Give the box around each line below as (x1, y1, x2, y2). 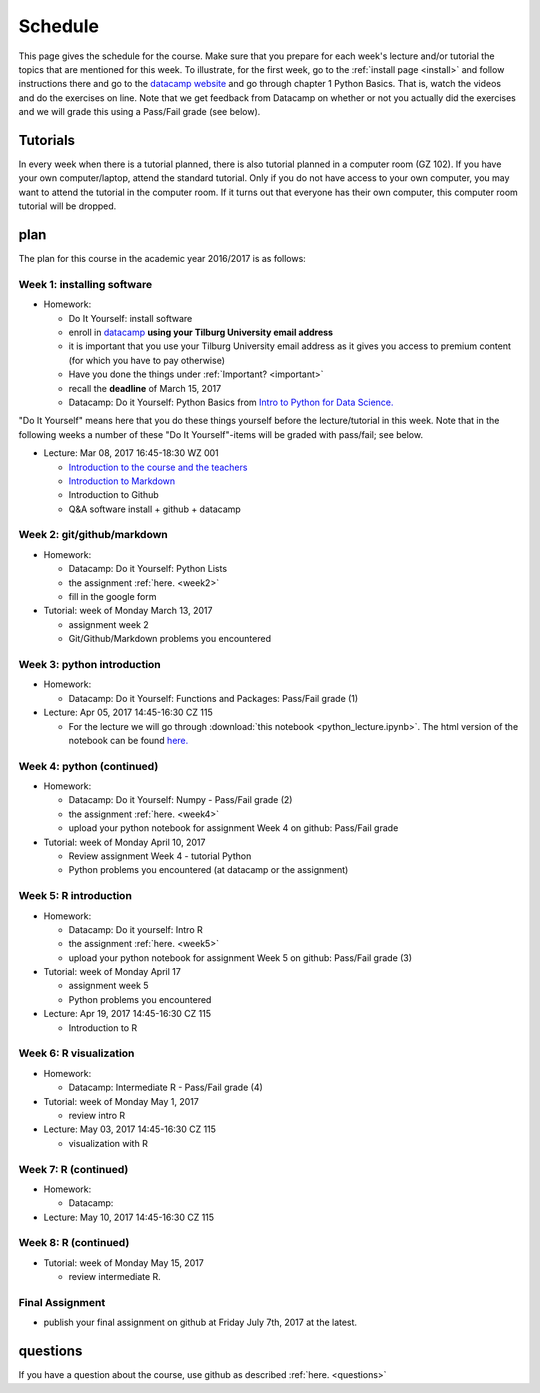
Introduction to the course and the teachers (68, 461, 248, 473)
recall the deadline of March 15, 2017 (68, 382, 222, 394)
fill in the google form (68, 591, 157, 603)
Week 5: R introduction (18, 889, 132, 903)
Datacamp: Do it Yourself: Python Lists (68, 563, 228, 575)
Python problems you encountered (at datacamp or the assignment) (68, 864, 349, 876)
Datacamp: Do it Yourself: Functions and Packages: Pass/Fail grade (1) (68, 692, 359, 704)
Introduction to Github (68, 489, 159, 501)
